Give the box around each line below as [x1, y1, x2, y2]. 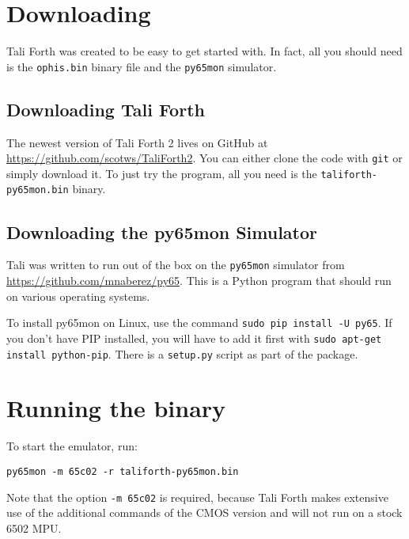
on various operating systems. [6, 287, 150, 304]
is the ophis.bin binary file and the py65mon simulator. [6, 58, 277, 74]
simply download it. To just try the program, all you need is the [6, 165, 317, 181]
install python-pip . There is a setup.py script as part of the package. [6, 345, 358, 362]
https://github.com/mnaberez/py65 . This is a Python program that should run [6, 272, 392, 288]
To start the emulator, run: [6, 438, 138, 454]
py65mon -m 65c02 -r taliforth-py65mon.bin [6, 465, 239, 477]
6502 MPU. [6, 519, 62, 536]
